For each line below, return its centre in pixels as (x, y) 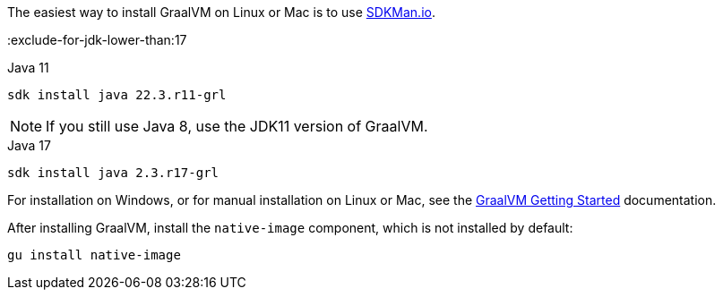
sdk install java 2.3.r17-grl (113, 173)
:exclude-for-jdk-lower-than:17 (97, 40)
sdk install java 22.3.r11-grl (117, 95)
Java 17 (29, 145)
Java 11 (28, 68)
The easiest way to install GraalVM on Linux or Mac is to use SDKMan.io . (221, 12)
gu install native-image (94, 255)
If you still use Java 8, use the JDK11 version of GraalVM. (237, 126)
